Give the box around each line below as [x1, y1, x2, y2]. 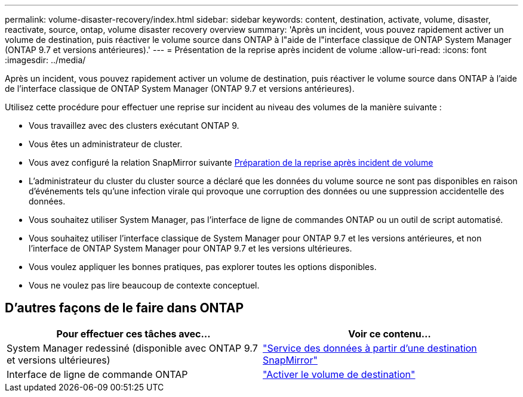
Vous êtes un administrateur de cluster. [29, 139, 183, 149]
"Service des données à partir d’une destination [263, 342, 477, 354]
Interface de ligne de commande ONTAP [7, 368, 188, 380]
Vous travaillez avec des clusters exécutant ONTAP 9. [29, 120, 239, 131]
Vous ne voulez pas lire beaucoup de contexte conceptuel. [29, 280, 260, 290]
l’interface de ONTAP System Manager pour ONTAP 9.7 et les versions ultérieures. [29, 243, 352, 253]
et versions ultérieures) [7, 353, 110, 366]
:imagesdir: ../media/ [5, 55, 86, 65]
